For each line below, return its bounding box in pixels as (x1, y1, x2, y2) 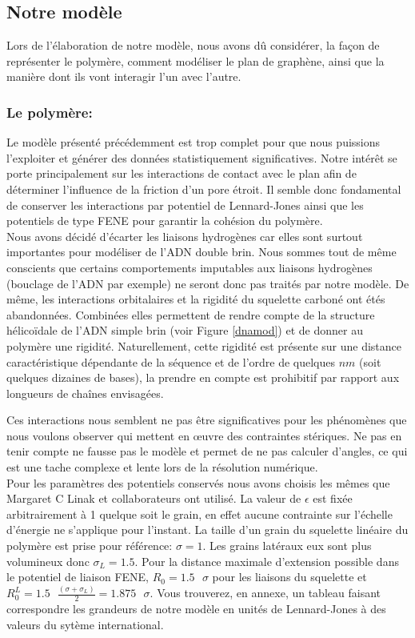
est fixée (313, 490, 353, 507)
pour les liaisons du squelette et (212, 568, 367, 585)
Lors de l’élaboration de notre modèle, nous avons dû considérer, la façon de (6, 37, 380, 54)
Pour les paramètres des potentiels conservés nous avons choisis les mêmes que (6, 474, 390, 491)
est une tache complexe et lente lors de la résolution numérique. (6, 459, 318, 475)
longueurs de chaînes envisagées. (6, 384, 164, 401)
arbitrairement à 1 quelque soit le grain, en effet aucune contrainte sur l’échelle (6, 505, 393, 522)
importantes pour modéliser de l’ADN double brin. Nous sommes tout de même (6, 243, 397, 260)
